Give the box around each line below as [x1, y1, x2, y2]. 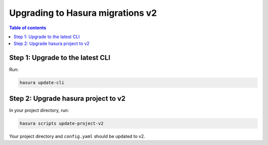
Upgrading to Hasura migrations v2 [9, 7, 157, 18]
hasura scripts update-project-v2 [19, 120, 104, 126]
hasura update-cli [19, 80, 65, 86]
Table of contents [9, 25, 47, 31]
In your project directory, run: [9, 107, 69, 113]
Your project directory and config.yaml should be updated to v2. [9, 133, 145, 139]
